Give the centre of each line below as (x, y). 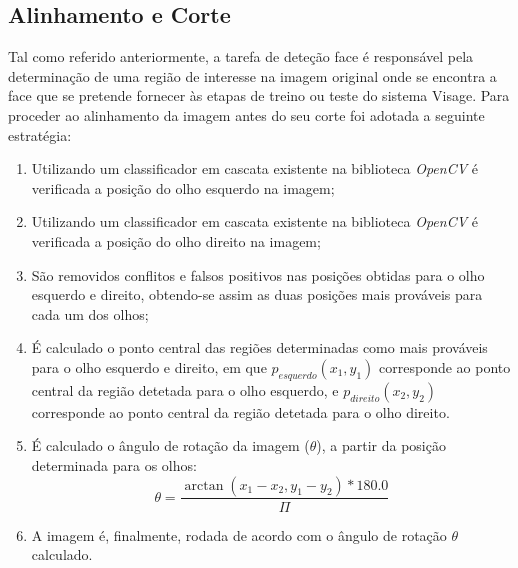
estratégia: (40, 134)
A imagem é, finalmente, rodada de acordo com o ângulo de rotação (239, 534)
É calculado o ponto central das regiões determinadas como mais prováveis (259, 347)
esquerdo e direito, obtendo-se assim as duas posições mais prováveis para (257, 294)
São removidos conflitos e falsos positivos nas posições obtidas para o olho (258, 274)
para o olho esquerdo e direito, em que (149, 366)
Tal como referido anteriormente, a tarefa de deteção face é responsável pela (241, 56)
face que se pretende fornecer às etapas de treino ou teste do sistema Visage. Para (259, 95)
